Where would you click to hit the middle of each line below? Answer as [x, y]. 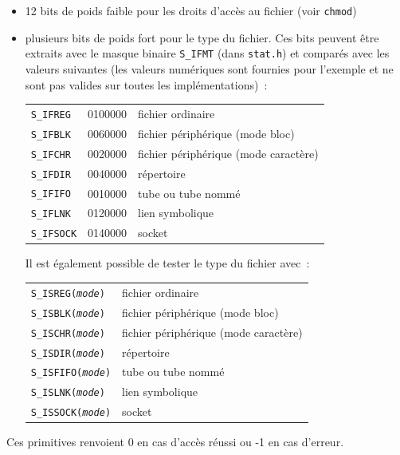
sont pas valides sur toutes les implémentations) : [146, 84]
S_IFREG [51, 115]
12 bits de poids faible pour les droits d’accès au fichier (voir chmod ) [191, 10]
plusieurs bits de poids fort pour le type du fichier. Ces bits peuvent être [202, 37]
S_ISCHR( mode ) [68, 333]
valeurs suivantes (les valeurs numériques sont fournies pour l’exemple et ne [209, 68]
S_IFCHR [51, 154]
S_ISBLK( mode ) [68, 313]
